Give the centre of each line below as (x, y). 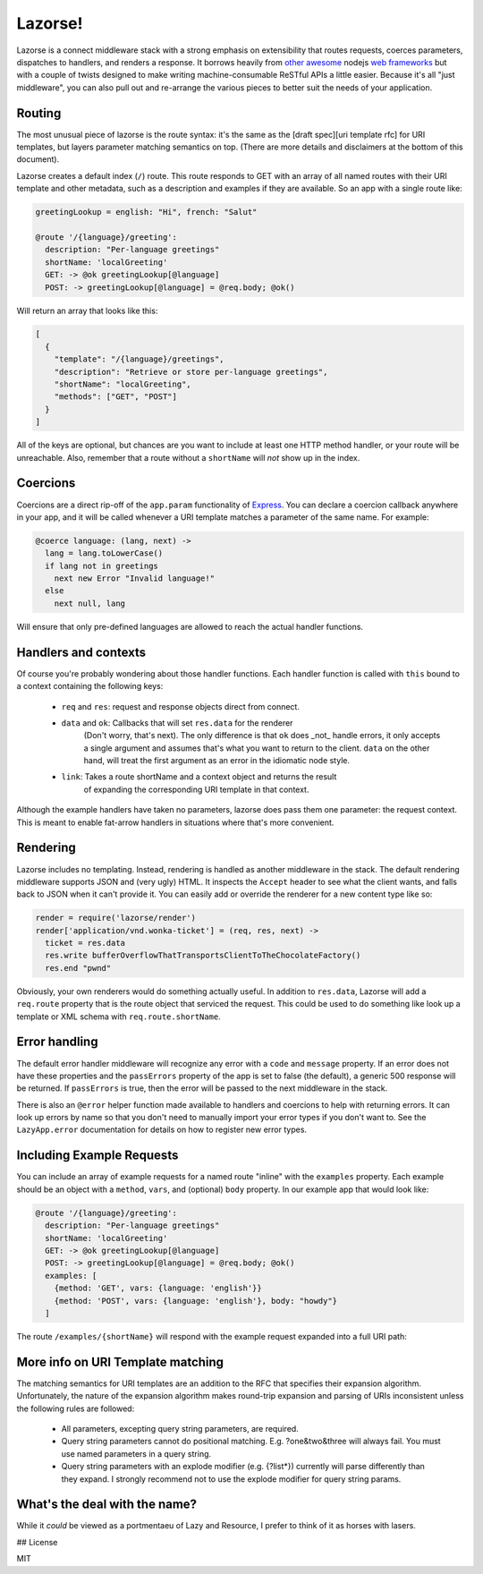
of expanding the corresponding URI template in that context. (196, 789)
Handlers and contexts (81, 652)
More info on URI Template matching (120, 1361)
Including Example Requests (97, 1156)
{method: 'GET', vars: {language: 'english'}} (158, 1288)
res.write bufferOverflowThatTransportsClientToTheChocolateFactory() (203, 956)
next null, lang (89, 603)
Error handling (57, 1042)
